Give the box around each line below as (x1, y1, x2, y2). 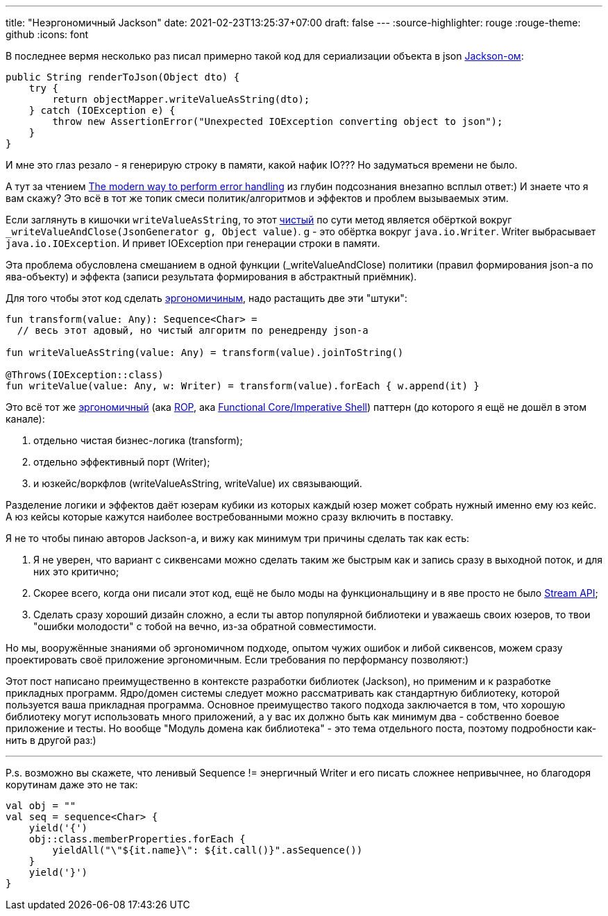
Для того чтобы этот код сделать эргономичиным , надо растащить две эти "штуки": (6, 292, 407, 304)
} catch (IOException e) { (28, 105, 176, 116)
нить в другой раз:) (6, 734, 96, 746)
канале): (6, 413, 45, 425)
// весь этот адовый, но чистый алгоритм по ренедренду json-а (17, 325, 369, 336)
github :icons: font (6, 28, 89, 40)
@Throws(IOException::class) (6, 369, 164, 380)
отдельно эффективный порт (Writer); (33, 456, 210, 468)
